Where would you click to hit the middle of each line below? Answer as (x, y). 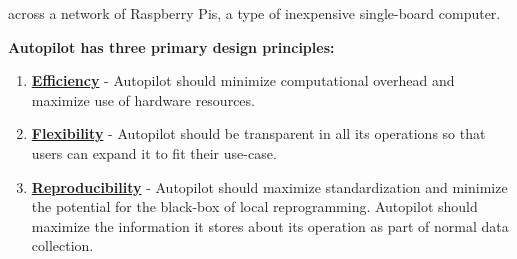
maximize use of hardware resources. (143, 99)
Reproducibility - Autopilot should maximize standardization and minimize (269, 186)
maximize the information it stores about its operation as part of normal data (270, 225)
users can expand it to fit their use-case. (154, 152)
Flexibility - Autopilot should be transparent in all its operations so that (258, 133)
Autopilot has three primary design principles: (171, 46)
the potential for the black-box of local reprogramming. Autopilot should (254, 206)
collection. (62, 245)
